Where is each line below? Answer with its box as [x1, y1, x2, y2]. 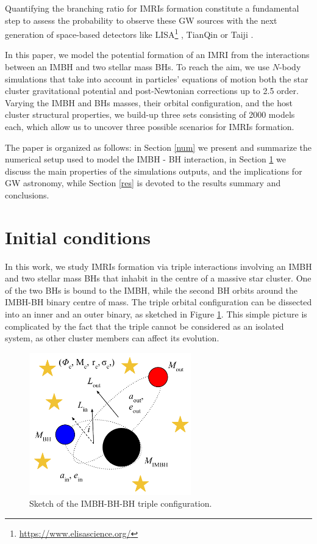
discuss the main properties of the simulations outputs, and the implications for [5, 164, 302, 177]
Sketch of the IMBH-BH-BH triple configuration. [29, 497, 212, 510]
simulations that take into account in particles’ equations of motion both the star [5, 72, 308, 85]
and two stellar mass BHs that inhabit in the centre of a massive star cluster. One [5, 272, 312, 285]
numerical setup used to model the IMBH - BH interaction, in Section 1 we [5, 153, 287, 165]
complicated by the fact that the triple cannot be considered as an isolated [5, 319, 284, 332]
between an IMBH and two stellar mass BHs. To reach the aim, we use [5, 60, 269, 73]
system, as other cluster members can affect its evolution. [5, 332, 219, 344]
